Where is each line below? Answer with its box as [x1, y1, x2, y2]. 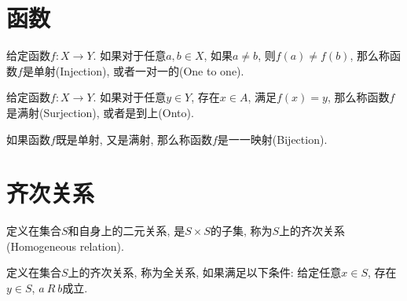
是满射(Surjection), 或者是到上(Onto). [6, 104, 194, 120]
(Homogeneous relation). [6, 237, 124, 254]
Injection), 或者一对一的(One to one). [60, 62, 244, 79]
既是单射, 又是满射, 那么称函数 [55, 130, 212, 147]
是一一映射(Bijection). [217, 130, 328, 147]
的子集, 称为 [210, 222, 273, 239]
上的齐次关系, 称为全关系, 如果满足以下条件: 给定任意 [68, 264, 342, 281]
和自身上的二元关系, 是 [68, 222, 185, 239]
